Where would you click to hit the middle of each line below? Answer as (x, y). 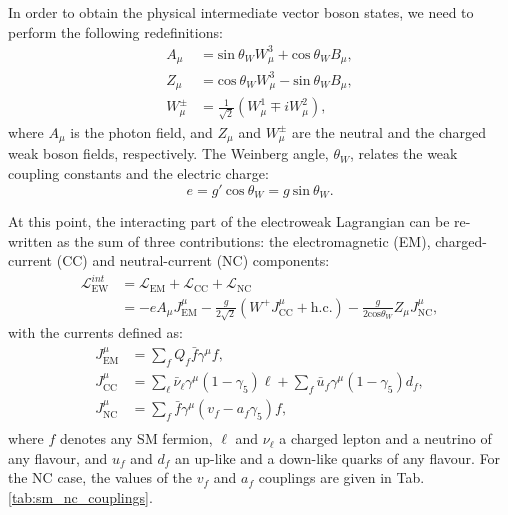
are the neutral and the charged (389, 131)
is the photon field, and (141, 131)
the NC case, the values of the (100, 477)
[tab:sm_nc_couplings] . (80, 497)
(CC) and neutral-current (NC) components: (193, 260)
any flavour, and (58, 457)
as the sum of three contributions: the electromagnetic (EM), (244, 240)
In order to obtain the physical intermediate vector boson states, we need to (241, 12)
